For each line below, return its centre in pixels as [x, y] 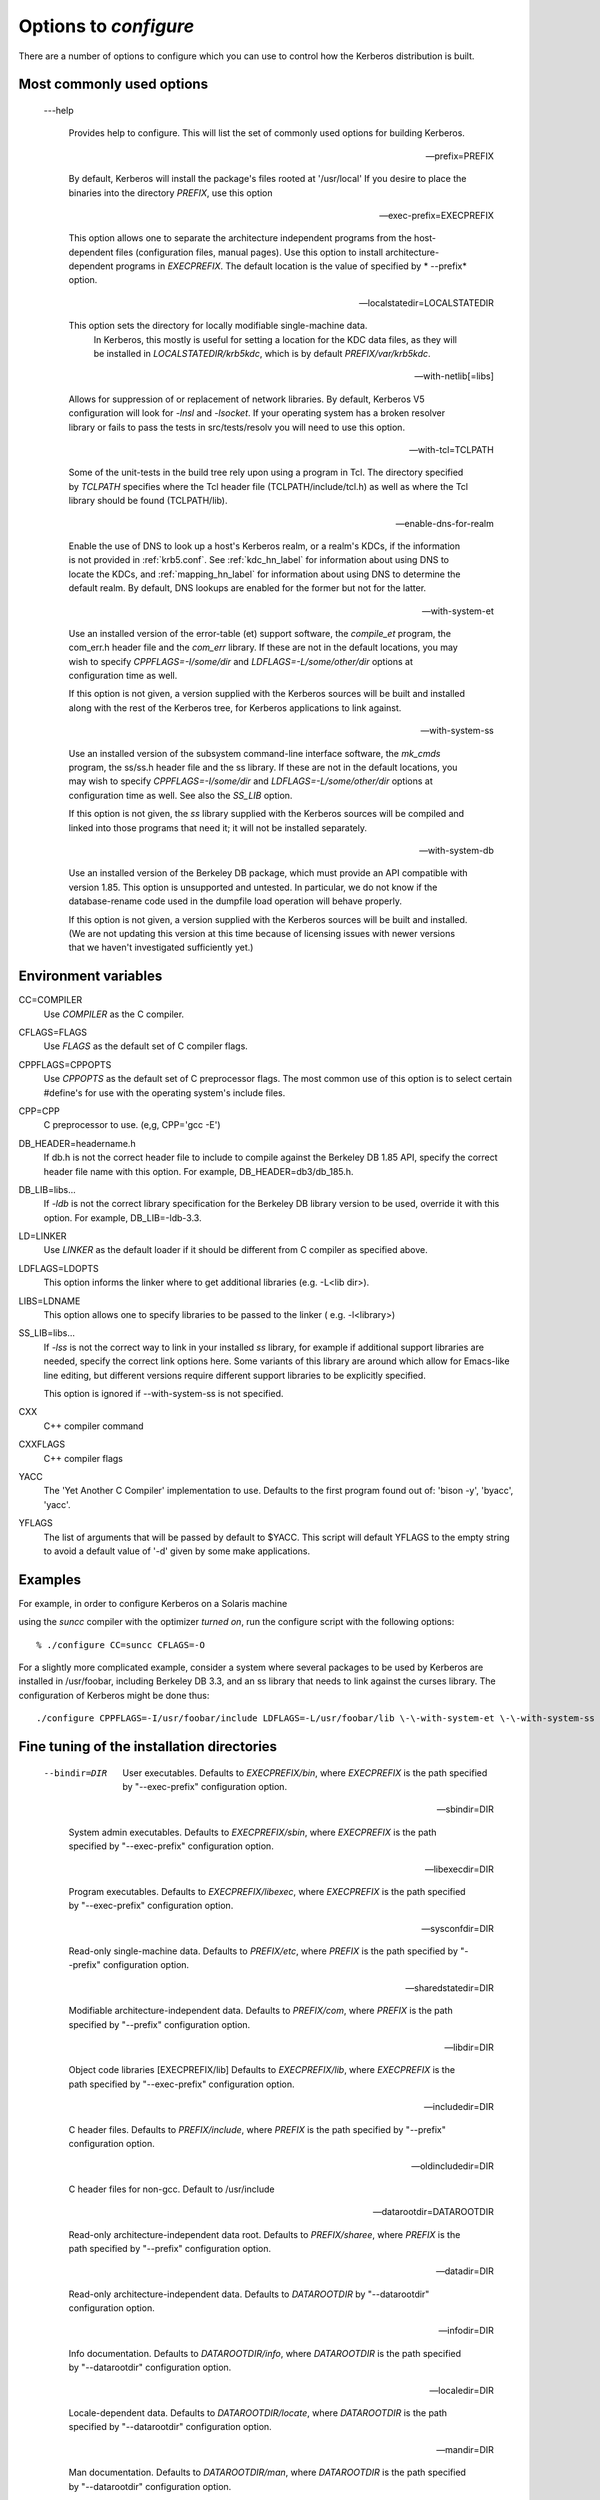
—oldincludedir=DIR [452, 2166]
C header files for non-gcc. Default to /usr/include [171, 2189]
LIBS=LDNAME [49, 1301]
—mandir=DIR [465, 2449]
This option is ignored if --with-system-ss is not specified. [163, 1393]
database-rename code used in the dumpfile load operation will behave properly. [235, 901]
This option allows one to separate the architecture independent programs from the [240, 238]
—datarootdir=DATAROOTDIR [433, 2212]
